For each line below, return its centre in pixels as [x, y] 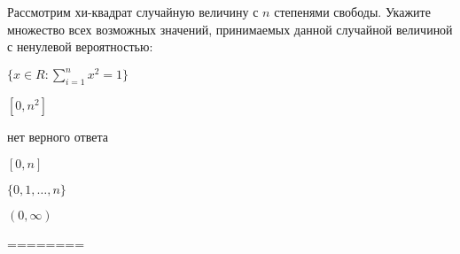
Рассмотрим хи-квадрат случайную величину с [133, 12]
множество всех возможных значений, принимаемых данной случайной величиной [230, 29]
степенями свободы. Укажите [352, 12]
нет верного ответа [58, 137]
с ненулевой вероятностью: [80, 46]
